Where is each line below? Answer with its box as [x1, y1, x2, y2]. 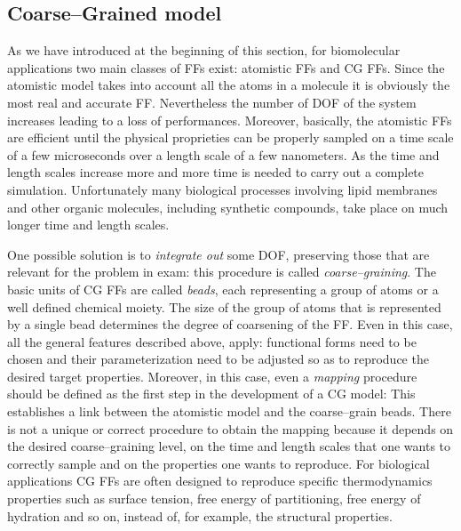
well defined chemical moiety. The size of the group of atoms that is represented [7, 297, 441, 316]
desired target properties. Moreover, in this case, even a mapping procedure [7, 366, 417, 385]
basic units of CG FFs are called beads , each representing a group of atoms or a [7, 279, 439, 298]
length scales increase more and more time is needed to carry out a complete [7, 163, 425, 181]
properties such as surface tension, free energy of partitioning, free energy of [7, 489, 421, 508]
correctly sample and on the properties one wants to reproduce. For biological [7, 454, 430, 472]
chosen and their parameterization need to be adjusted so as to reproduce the [7, 350, 429, 368]
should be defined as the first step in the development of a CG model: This [7, 384, 416, 403]
